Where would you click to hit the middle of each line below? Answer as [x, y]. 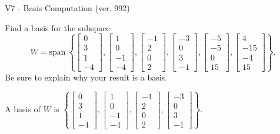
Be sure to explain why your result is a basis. [86, 77]
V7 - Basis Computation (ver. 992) [67, 8]
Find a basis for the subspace [57, 27]
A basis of [23, 109]
